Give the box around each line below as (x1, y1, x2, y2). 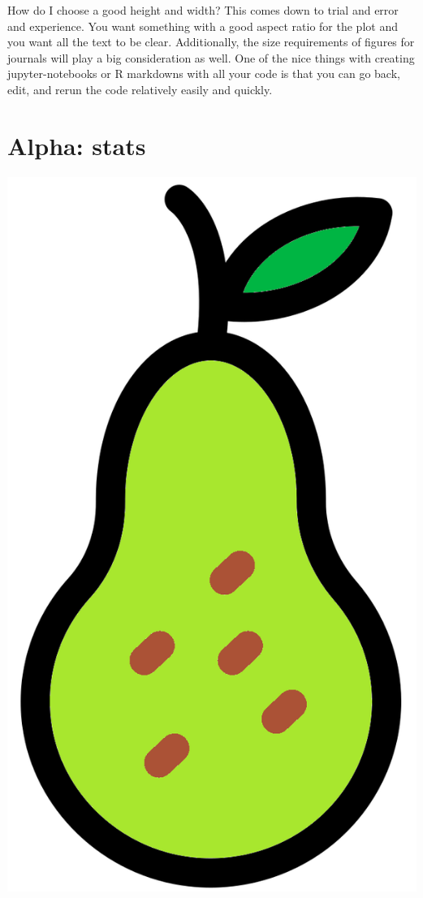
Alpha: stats (7, 128, 146, 162)
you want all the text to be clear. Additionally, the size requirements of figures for (7, 33, 415, 50)
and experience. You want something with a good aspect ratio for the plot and (7, 17, 398, 34)
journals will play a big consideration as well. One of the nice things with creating (7, 49, 415, 66)
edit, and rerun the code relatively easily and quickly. (7, 80, 273, 97)
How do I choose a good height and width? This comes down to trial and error (7, 2, 399, 18)
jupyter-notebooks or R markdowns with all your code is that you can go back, (7, 65, 400, 82)
